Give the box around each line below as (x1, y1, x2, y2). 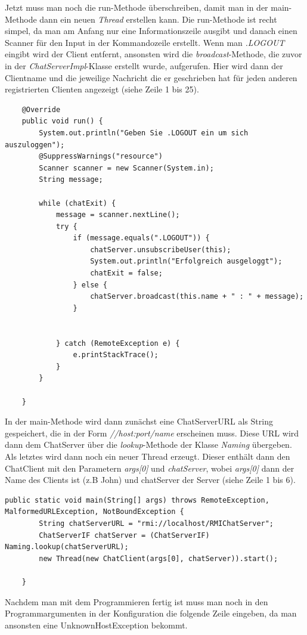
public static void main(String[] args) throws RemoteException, (5, 495, 269, 504)
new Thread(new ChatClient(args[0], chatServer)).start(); (39, 554, 278, 563)
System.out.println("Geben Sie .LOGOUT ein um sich (39, 128, 249, 137)
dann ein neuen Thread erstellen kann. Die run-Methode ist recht (39, 13, 277, 25)
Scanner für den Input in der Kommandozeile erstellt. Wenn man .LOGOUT (5, 36, 285, 48)
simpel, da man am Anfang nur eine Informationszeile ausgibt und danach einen (5, 24, 297, 37)
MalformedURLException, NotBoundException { (5, 507, 184, 516)
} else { (73, 280, 107, 289)
